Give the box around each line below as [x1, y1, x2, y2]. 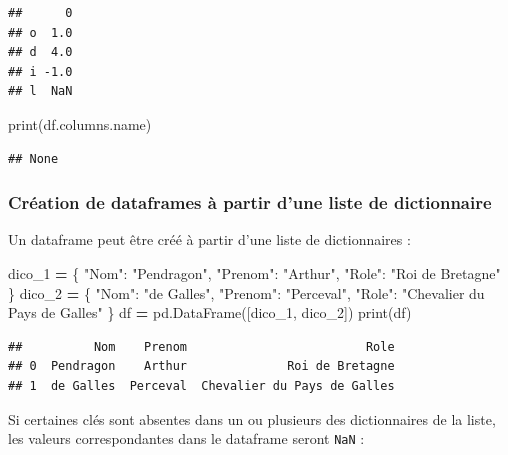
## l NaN [8, 84, 73, 99]
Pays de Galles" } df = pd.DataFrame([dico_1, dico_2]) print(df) [8, 302, 412, 323]
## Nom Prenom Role [8, 339, 395, 354]
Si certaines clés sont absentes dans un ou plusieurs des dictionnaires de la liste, [8, 408, 496, 429]
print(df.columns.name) [8, 113, 152, 134]
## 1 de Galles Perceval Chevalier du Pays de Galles [8, 378, 395, 393]
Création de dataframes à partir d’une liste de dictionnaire [8, 190, 492, 215]
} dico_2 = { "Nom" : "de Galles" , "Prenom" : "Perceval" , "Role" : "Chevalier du [8, 282, 485, 303]
